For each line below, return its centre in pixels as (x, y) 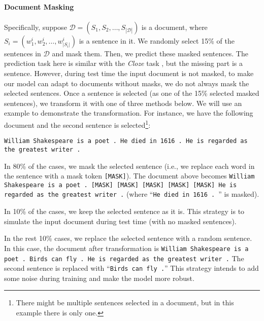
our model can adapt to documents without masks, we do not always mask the (127, 83)
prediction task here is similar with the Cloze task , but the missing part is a (123, 63)
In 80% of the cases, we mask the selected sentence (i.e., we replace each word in (129, 166)
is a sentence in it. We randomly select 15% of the (157, 40)
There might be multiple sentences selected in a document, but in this (125, 302)
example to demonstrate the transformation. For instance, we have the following (129, 113)
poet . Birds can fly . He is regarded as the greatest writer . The (124, 258)
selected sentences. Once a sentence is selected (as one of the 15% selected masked (132, 93)
